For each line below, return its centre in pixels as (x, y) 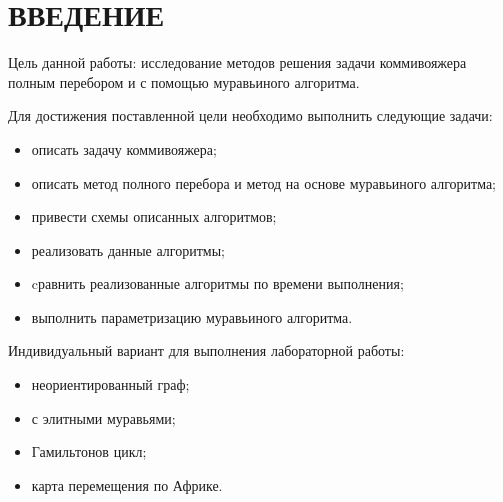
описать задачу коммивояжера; (124, 148)
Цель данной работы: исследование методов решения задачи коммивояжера (237, 62)
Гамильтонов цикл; (89, 451)
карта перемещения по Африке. (127, 484)
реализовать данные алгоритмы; (128, 249)
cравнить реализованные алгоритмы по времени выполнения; (217, 283)
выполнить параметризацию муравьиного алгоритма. (192, 316)
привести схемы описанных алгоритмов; (154, 216)
